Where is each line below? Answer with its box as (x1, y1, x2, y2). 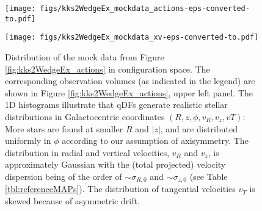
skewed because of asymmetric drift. (5, 194, 140, 207)
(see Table (189, 170, 228, 182)
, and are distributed (160, 122, 238, 135)
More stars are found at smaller (5, 122, 123, 135)
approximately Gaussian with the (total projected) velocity (5, 158, 226, 171)
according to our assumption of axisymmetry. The (62, 134, 249, 147)
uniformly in (5, 134, 51, 147)
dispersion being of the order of (5, 170, 122, 182)
